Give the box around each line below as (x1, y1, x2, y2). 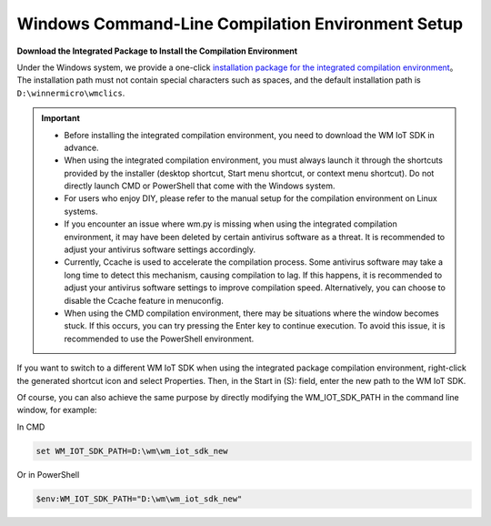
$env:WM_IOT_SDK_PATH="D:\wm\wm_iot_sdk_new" (35, 493, 243, 504)
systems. (64, 206, 98, 217)
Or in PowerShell (16, 469, 80, 480)
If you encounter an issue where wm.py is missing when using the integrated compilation (64, 218, 397, 229)
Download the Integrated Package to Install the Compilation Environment (16, 46, 298, 56)
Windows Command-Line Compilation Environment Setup (16, 14, 464, 34)
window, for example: (16, 405, 97, 416)
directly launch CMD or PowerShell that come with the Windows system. (64, 180, 336, 191)
